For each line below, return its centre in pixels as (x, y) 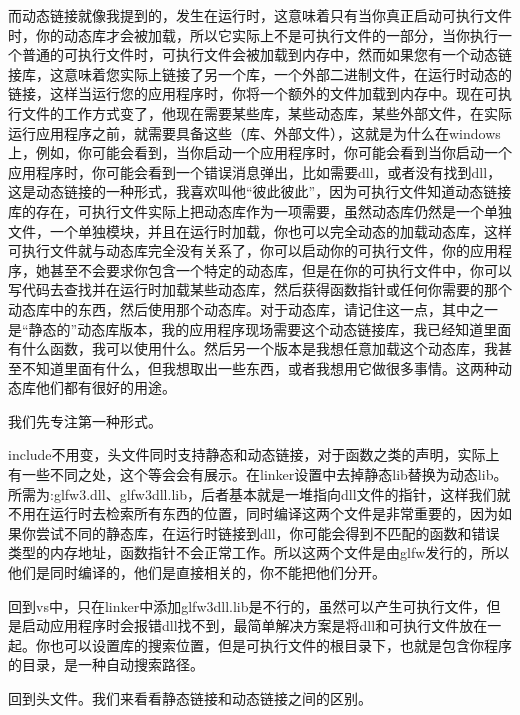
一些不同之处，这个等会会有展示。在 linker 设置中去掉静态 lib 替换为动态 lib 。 (264, 474)
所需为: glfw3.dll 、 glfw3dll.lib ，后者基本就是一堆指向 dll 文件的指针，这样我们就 (259, 493)
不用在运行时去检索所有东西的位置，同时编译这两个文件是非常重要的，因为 (253, 513)
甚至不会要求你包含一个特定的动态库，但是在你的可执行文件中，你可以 (280, 269)
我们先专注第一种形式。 (85, 420)
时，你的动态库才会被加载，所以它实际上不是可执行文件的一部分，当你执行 (253, 34)
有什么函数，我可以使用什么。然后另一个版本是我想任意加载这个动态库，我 (253, 348)
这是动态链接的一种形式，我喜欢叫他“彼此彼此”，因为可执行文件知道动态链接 (260, 191)
